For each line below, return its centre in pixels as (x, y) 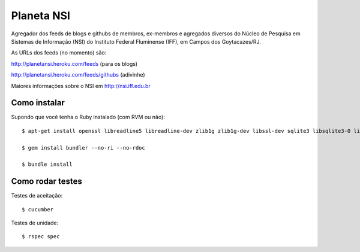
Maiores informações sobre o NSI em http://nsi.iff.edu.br (81, 86)
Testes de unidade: (35, 223)
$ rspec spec (41, 237)
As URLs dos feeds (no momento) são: (59, 53)
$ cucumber (38, 209)
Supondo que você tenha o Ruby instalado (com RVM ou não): (88, 117)
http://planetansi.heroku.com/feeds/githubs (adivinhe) (78, 75)
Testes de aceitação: (37, 196)
